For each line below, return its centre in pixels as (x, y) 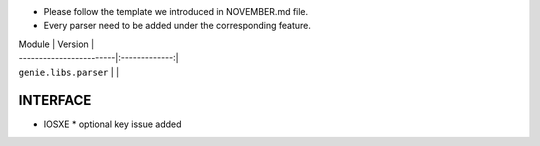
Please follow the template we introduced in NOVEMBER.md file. (176, 11)
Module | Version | (56, 44)
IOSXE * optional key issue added (112, 124)
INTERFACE (55, 100)
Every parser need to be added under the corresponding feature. (177, 26)
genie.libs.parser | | (69, 72)
